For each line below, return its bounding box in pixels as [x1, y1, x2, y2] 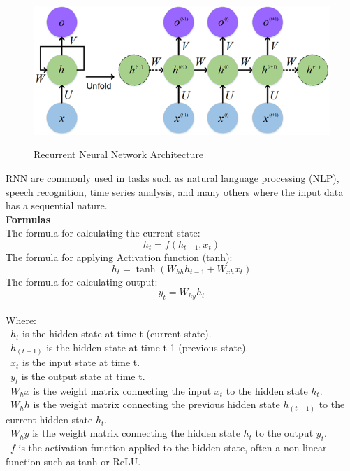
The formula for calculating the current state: [6, 225, 200, 240]
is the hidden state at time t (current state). [22, 326, 212, 341]
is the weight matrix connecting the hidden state [32, 426, 240, 440]
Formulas [6, 211, 51, 226]
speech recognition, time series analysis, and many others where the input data [6, 184, 344, 199]
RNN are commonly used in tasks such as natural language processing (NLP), [6, 171, 340, 185]
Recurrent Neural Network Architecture [34, 147, 204, 162]
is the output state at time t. [21, 368, 145, 383]
